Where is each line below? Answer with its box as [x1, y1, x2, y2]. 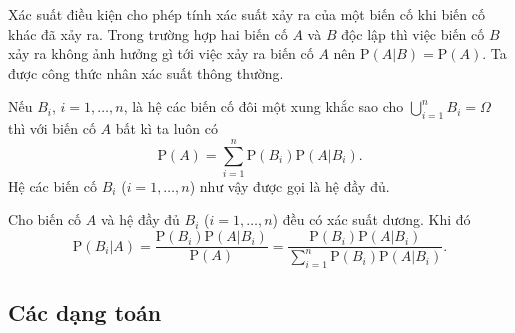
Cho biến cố [8, 209, 82, 230]
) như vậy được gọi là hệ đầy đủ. [189, 175, 390, 196]
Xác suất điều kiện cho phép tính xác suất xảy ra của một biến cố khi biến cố [8, 4, 485, 24]
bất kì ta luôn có [115, 118, 219, 139]
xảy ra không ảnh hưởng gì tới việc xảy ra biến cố [8, 43, 314, 64]
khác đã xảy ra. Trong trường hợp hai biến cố [8, 23, 288, 44]
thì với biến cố [8, 118, 96, 139]
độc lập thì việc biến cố [341, 23, 485, 44]
